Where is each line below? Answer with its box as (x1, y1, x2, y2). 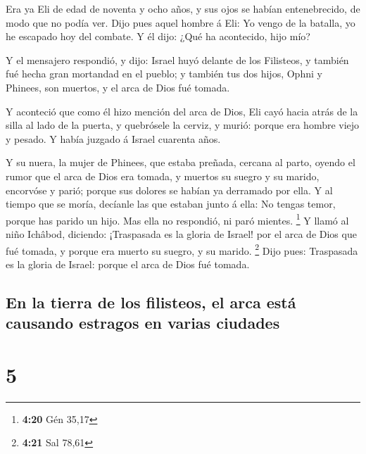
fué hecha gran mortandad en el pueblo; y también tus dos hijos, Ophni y (6, 66, 322, 81)
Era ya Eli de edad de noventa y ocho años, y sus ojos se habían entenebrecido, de (6, 1, 360, 15)
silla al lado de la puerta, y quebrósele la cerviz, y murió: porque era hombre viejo (6, 118, 360, 132)
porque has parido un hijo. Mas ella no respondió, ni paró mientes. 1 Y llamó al (6, 210, 349, 227)
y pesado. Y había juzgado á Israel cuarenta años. (6, 131, 221, 146)
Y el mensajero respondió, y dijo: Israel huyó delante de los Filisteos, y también (6, 52, 349, 67)
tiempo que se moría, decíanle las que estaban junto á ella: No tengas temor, (6, 196, 336, 211)
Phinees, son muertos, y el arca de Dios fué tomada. (6, 80, 230, 94)
